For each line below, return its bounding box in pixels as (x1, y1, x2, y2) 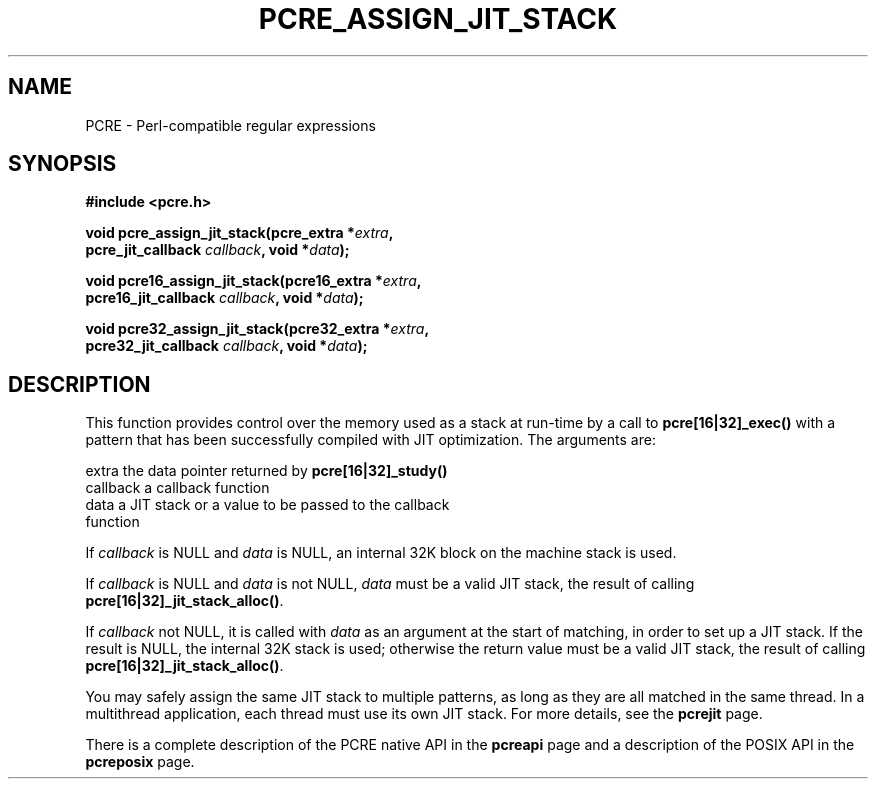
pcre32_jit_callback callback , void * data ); (85, 337, 368, 355)
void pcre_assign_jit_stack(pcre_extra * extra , (85, 224, 394, 242)
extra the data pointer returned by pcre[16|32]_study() (85, 462, 448, 480)
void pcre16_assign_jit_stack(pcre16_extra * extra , (85, 272, 422, 290)
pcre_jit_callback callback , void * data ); (85, 241, 350, 259)
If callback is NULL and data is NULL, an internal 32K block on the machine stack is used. (85, 544, 677, 562)
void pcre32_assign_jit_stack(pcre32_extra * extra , (85, 320, 430, 338)
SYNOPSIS (8, 151, 117, 177)
